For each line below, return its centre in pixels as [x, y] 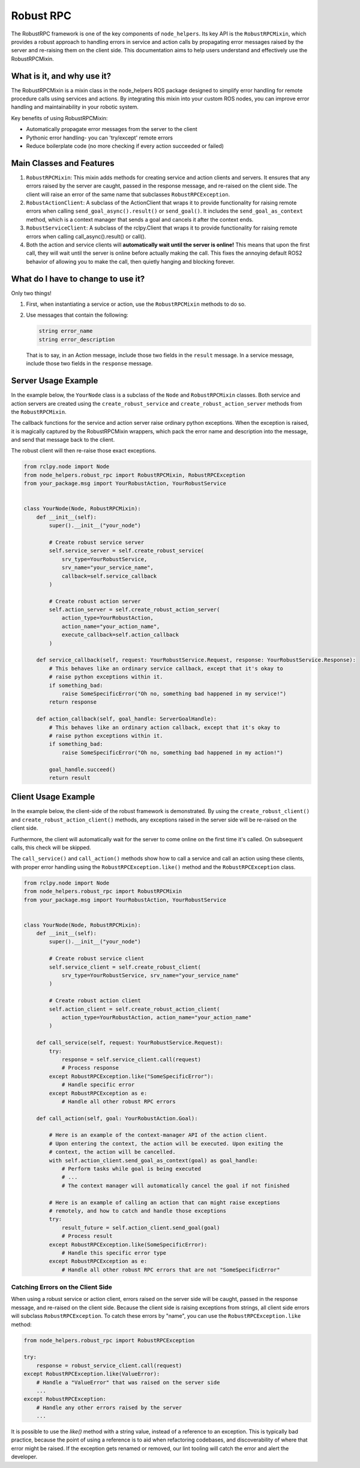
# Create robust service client [96, 959]
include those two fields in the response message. [89, 364]
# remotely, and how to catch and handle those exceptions [138, 1211]
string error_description [77, 339]
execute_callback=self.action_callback [120, 635]
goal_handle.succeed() [82, 769]
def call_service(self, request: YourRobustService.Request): [130, 1043]
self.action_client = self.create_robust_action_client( [134, 1009]
